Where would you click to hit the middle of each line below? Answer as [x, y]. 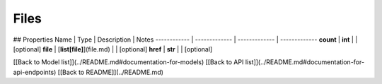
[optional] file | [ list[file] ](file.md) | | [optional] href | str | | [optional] [113, 49]
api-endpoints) [35, 72]
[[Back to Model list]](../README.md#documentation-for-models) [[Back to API [128, 62]
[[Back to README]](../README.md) [111, 72]
